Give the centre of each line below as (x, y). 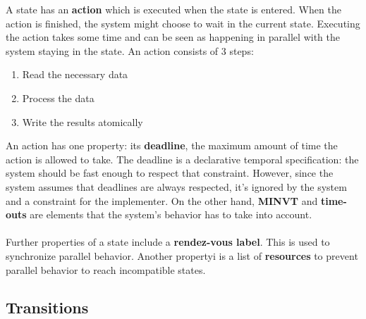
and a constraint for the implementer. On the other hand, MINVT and (162, 200)
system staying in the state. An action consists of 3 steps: (130, 50)
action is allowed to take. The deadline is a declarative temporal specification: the (182, 159)
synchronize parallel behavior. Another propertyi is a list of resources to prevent (182, 255)
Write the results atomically (83, 121)
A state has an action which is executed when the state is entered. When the (173, 9)
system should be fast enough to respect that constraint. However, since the (170, 173)
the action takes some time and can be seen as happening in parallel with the (173, 37)
